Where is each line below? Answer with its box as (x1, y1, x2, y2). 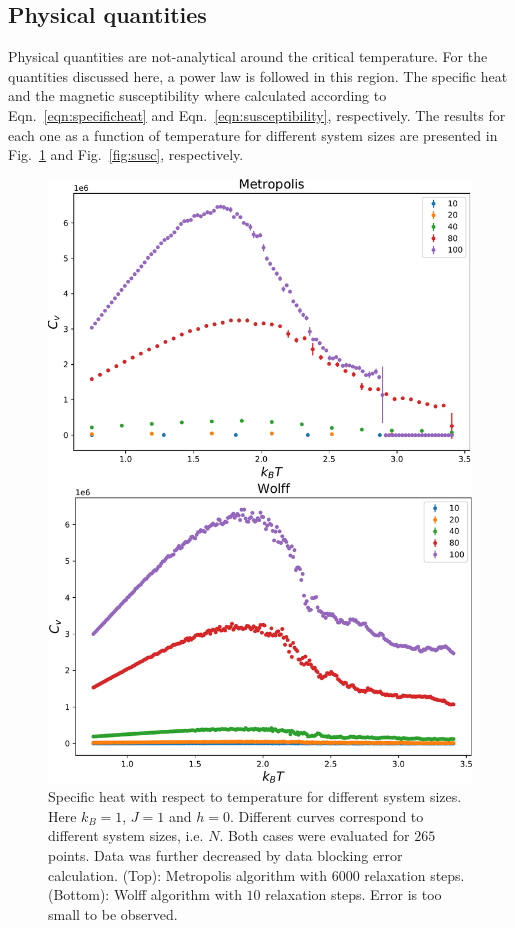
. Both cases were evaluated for (219, 825, 410, 846)
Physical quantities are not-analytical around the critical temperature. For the (8, 46, 488, 67)
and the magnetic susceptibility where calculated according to (8, 85, 387, 106)
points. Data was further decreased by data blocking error (48, 845, 403, 865)
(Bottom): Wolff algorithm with (48, 884, 242, 905)
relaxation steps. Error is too (265, 884, 442, 905)
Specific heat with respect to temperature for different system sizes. (48, 786, 462, 807)
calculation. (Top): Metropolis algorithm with (48, 864, 328, 885)
